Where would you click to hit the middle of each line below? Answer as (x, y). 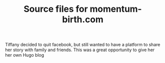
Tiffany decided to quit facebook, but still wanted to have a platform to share (83, 45)
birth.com (83, 19)
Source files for (56, 9)
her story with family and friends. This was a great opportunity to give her (80, 50)
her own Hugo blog (25, 55)
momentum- (115, 9)
